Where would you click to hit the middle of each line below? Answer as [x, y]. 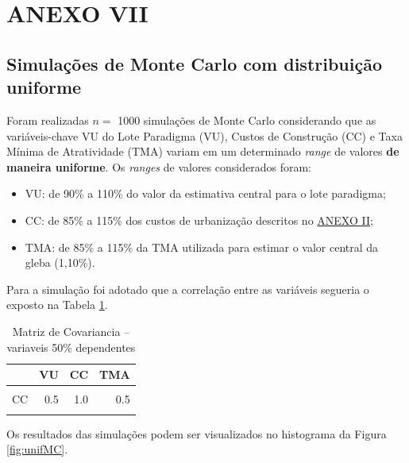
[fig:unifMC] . [37, 449]
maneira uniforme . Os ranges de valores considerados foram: [159, 166]
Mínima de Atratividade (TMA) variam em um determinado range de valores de [203, 151]
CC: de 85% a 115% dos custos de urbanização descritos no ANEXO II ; [199, 220]
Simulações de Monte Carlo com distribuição [195, 63]
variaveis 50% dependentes [71, 347]
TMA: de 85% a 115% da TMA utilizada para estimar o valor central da [202, 247]
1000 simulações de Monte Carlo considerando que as [247, 120]
